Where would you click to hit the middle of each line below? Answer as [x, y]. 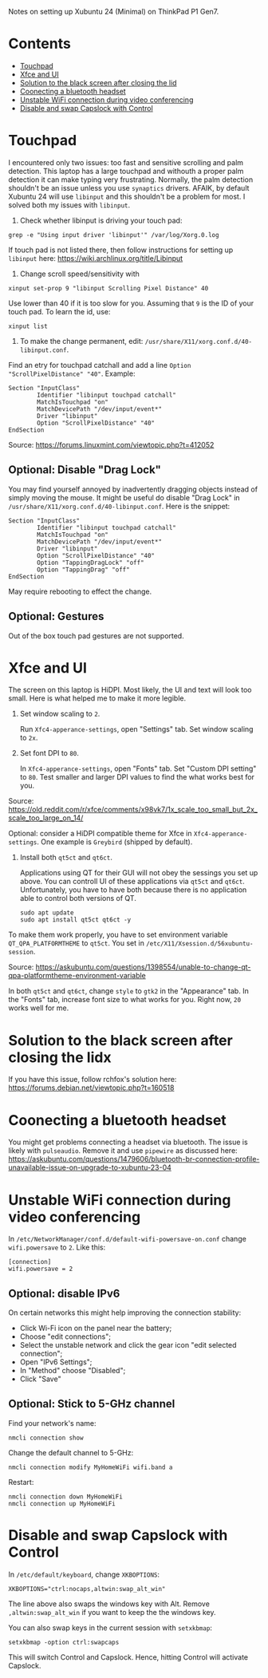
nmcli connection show [46, 1438]
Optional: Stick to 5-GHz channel [92, 1404]
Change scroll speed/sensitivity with [79, 274]
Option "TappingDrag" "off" [83, 570]
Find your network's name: [53, 1423]
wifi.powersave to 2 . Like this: [57, 1247]
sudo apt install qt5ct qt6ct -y [75, 920]
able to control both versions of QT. [78, 898]
